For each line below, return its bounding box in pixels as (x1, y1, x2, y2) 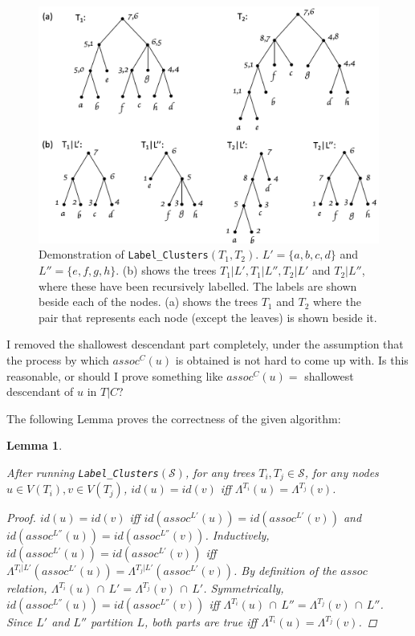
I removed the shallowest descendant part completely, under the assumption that (6, 336, 404, 353)
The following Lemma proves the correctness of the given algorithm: (6, 410, 341, 426)
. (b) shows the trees (116, 262, 217, 279)
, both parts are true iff (144, 614, 258, 630)
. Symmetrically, (203, 580, 284, 597)
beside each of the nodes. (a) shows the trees (39, 293, 258, 310)
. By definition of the (233, 562, 337, 579)
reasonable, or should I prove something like (6, 367, 223, 384)
